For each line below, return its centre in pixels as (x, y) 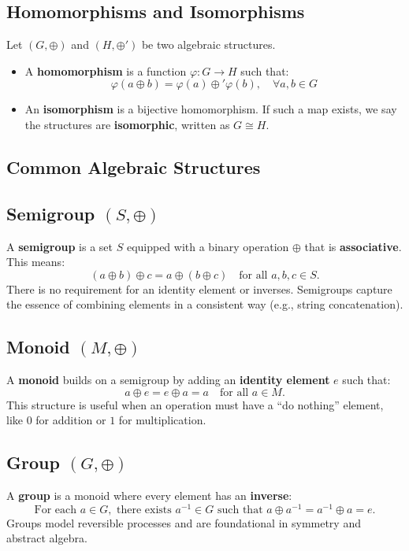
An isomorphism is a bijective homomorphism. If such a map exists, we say (211, 109)
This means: (36, 262)
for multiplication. (162, 420)
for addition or (71, 420)
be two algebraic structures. (208, 44)
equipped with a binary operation (208, 246)
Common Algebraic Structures (134, 166)
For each (55, 510)
